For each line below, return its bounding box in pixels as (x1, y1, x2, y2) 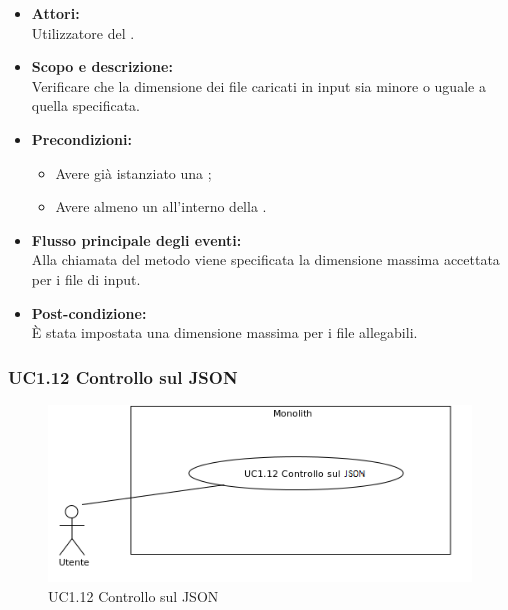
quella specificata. (31, 95, 140, 116)
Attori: (31, 3, 80, 23)
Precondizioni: (31, 128, 132, 149)
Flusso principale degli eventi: (31, 229, 242, 250)
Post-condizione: (31, 302, 147, 323)
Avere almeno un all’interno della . (55, 196, 267, 217)
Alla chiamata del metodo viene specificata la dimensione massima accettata (31, 249, 500, 270)
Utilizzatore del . (31, 22, 135, 43)
